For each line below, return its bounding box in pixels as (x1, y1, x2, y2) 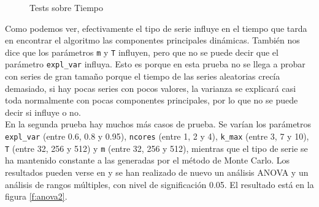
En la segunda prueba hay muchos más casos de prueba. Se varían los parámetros (5, 118, 312, 130)
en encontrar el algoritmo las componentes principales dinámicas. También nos (5, 34, 300, 47)
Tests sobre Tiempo (29, 1, 104, 13)
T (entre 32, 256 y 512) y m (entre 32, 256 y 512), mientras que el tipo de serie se (5, 141, 308, 154)
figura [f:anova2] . (5, 190, 67, 203)
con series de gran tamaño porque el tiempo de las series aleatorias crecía (5, 70, 280, 83)
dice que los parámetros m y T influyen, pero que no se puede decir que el (5, 45, 279, 58)
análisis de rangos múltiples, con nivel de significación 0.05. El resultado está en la (5, 178, 314, 190)
